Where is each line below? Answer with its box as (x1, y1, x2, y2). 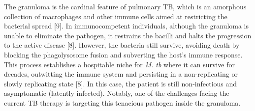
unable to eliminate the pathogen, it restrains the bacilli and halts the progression (4, 30, 252, 40)
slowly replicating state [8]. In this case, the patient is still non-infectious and (4, 78, 237, 88)
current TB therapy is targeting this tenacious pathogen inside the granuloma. (4, 97, 241, 108)
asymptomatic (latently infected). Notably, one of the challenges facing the (4, 88, 229, 98)
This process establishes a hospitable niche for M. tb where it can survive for (4, 59, 235, 69)
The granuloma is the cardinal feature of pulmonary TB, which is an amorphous (4, 1, 247, 11)
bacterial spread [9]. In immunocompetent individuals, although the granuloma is (4, 21, 249, 31)
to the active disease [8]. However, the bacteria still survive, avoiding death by (4, 40, 240, 50)
